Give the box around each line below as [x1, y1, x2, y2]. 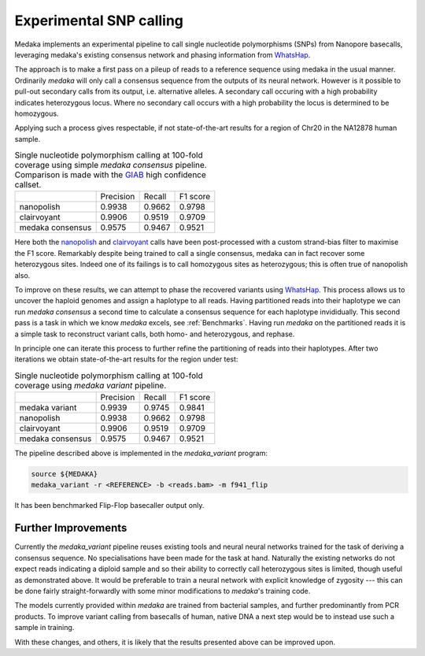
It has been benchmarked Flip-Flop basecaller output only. [14, 501, 205, 510]
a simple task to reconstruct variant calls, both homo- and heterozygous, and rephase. [14, 329, 295, 339]
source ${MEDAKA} [31, 469, 98, 479]
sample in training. [14, 623, 75, 632]
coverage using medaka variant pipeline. [14, 380, 167, 391]
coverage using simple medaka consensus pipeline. [14, 160, 208, 171]
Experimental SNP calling [14, 12, 184, 29]
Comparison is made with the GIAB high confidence [14, 169, 206, 180]
